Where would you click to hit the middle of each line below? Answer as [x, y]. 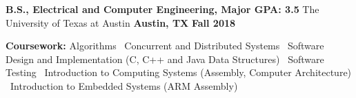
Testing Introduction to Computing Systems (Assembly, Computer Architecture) [179, 72]
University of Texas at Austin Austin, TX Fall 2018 [121, 22]
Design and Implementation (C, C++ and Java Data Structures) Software [165, 59]
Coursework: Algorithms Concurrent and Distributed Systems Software [165, 46]
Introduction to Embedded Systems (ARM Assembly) [124, 85]
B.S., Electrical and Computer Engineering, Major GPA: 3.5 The [162, 9]
